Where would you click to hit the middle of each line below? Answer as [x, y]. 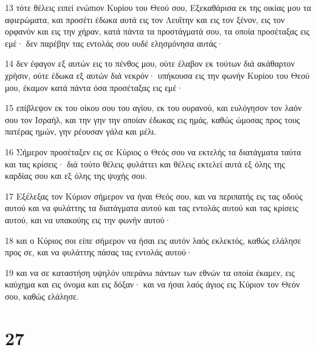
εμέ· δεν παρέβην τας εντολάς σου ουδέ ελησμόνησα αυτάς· [114, 43]
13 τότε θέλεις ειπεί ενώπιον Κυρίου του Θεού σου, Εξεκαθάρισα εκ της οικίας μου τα [158, 7]
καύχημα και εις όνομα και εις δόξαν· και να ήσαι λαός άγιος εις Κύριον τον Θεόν [153, 284]
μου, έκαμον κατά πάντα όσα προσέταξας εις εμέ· [94, 87]
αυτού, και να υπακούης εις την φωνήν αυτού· [88, 219]
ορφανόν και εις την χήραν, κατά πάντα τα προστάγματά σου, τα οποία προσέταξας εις [157, 31]
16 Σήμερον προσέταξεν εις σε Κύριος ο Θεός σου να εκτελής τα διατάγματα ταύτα [153, 151]
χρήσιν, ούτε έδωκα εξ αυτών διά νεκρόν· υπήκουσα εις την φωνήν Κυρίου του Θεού [157, 75]
